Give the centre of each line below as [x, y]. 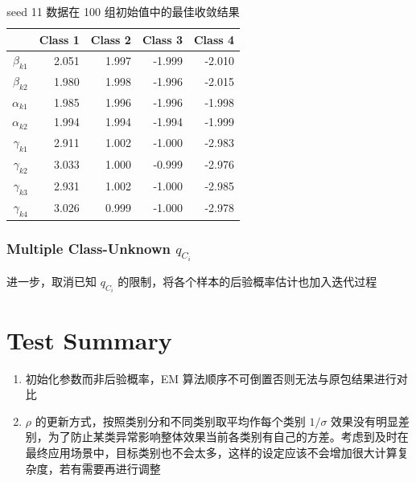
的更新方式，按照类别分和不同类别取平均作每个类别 [170, 421]
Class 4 [214, 39]
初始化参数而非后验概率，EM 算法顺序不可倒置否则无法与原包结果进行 [211, 378]
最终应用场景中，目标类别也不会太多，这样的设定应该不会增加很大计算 [211, 452]
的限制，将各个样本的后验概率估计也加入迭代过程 [247, 282]
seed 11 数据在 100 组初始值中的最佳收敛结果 [123, 11]
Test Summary [89, 339]
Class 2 [111, 39]
